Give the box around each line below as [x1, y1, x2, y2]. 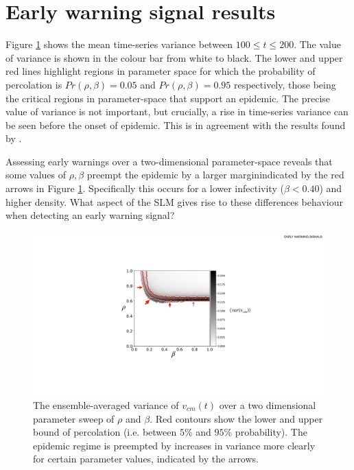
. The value [294, 37, 341, 51]
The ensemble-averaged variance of [33, 397, 179, 412]
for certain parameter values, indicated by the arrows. [33, 451, 259, 466]
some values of [5, 167, 67, 182]
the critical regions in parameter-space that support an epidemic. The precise [5, 91, 331, 105]
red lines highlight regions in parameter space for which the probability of [5, 64, 316, 78]
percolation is [5, 77, 62, 91]
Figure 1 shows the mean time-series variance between [5, 37, 233, 51]
